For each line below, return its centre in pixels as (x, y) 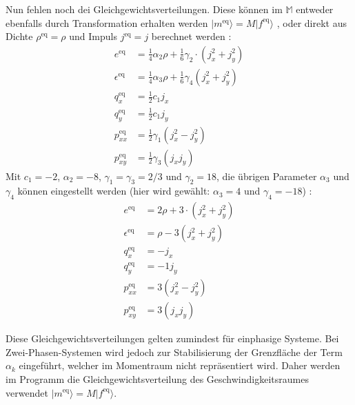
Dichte (19, 36)
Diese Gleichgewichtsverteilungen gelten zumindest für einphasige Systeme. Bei (172, 338)
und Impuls (93, 36)
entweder (315, 9)
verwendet (27, 392)
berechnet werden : (191, 36)
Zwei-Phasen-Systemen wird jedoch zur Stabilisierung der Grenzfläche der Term (174, 352)
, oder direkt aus (312, 22)
